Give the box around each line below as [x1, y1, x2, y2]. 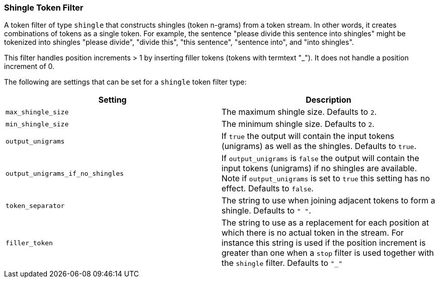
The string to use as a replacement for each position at [222, 218, 429, 228]
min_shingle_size [6, 120, 69, 128]
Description [306, 95, 351, 105]
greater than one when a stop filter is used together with [222, 248, 434, 258]
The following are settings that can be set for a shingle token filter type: [4, 78, 247, 87]
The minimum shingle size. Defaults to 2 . [222, 119, 375, 129]
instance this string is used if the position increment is [222, 238, 426, 248]
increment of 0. [4, 62, 55, 71]
